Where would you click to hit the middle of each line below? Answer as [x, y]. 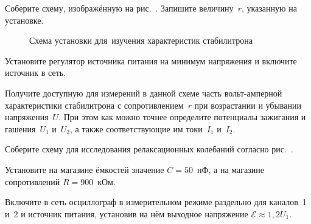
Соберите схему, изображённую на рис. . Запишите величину [119, 8]
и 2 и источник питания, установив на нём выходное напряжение [127, 213]
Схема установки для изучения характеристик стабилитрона [141, 40]
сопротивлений [33, 181]
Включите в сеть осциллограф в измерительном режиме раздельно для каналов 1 [156, 202]
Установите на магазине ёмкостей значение [85, 169]
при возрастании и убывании [248, 105]
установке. [24, 20]
